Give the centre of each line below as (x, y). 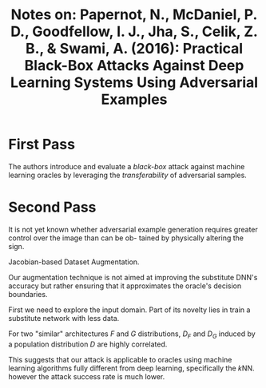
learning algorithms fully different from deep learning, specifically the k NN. (131, 368)
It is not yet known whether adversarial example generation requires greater (133, 229)
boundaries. (28, 294)
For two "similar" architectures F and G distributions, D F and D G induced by (132, 335)
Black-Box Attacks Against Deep (134, 66)
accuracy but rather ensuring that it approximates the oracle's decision (125, 286)
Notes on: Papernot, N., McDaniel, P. (134, 15)
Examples (134, 99)
